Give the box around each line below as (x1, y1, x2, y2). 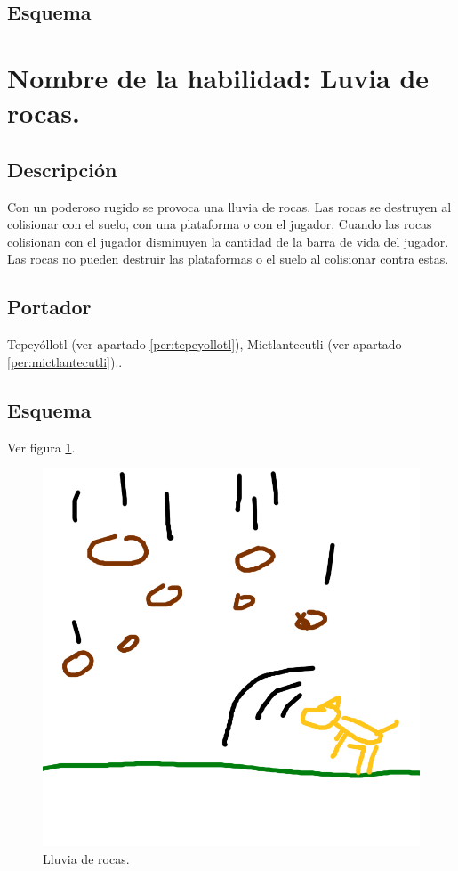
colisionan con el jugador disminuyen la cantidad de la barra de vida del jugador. (7, 232, 449, 250)
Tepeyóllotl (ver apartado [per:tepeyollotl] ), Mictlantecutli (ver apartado (7, 335, 402, 354)
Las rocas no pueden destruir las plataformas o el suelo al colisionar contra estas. (7, 249, 449, 268)
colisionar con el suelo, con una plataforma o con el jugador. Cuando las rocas (7, 215, 432, 233)
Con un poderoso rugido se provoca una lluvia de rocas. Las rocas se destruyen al (7, 197, 452, 216)
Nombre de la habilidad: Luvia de (7, 59, 430, 95)
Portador (7, 293, 92, 321)
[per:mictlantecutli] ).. (7, 352, 123, 370)
